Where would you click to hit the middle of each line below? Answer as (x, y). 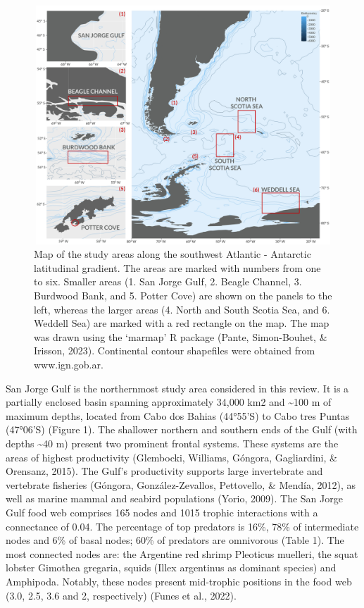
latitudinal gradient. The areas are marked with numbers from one (177, 267)
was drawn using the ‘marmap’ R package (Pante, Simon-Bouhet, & (181, 336)
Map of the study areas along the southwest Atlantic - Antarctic (172, 254)
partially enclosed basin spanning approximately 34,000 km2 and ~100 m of (169, 402)
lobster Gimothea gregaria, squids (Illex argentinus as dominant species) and (171, 567)
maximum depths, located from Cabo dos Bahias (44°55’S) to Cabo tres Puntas (178, 415)
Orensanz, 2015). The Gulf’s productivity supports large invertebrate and (164, 471)
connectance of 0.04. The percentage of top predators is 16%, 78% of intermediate (182, 526)
